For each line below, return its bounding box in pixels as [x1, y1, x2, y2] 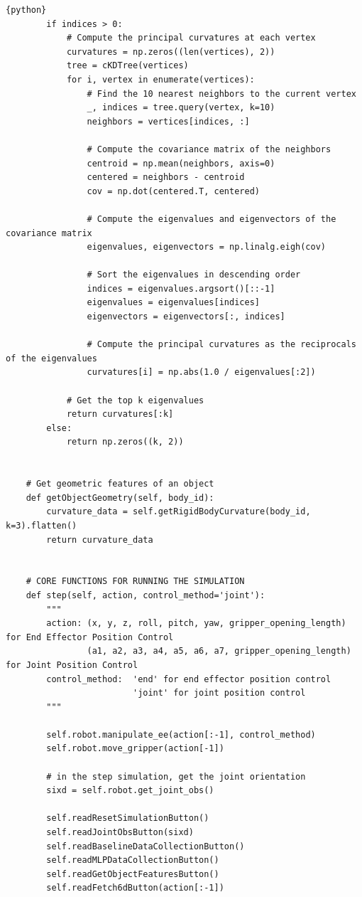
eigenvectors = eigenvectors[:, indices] [87, 312, 285, 322]
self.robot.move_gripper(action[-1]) [46, 743, 224, 754]
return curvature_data [46, 534, 153, 545]
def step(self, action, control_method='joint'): [26, 590, 265, 600]
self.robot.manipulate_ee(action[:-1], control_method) [46, 729, 316, 740]
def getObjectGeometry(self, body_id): [26, 492, 214, 503]
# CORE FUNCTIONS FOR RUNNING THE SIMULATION [26, 576, 245, 587]
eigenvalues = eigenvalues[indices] [87, 297, 260, 308]
